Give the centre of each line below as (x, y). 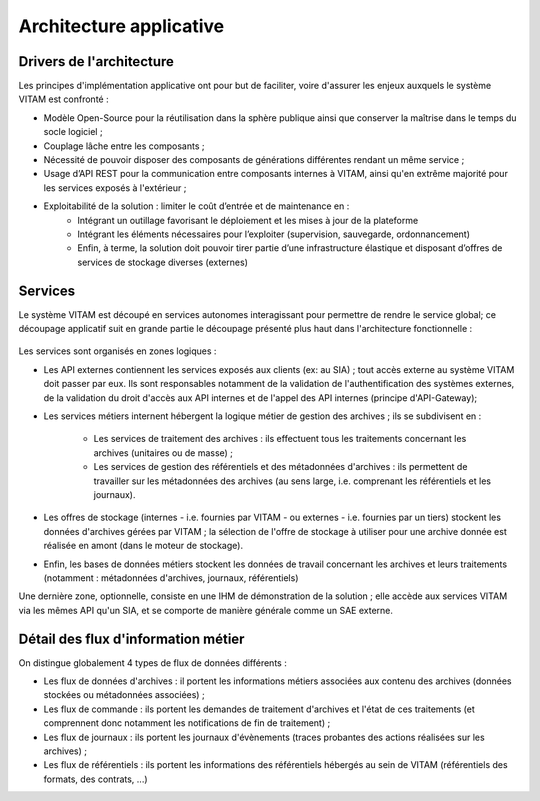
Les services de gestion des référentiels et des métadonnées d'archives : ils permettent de (280, 467)
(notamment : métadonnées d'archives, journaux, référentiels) (171, 577)
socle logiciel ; (73, 132)
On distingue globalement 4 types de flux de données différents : (152, 662)
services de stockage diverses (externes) (163, 262)
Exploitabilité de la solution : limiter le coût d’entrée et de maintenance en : (196, 206)
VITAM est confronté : (63, 99)
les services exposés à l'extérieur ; (115, 187)
